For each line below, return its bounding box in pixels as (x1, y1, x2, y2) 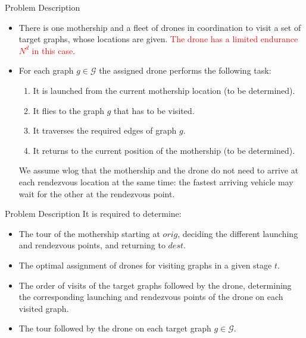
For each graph (18, 64, 74, 77)
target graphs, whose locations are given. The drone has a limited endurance (18, 33, 298, 45)
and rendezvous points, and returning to (18, 239, 166, 251)
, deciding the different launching (177, 227, 298, 239)
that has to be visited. (114, 104, 195, 116)
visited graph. (18, 302, 69, 314)
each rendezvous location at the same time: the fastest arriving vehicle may (18, 175, 293, 188)
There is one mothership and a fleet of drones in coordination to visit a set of (18, 21, 301, 33)
